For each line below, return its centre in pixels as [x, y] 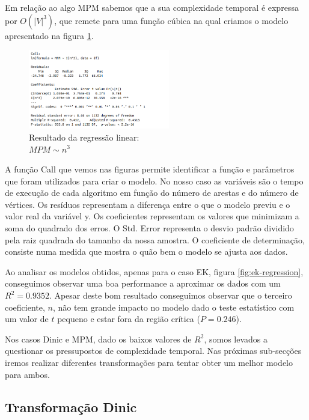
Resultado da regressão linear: [84, 137]
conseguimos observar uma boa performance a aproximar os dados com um [143, 283]
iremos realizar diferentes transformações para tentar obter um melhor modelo [149, 363]
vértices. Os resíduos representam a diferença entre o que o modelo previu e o [148, 204]
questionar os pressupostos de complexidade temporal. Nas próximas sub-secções [153, 351]
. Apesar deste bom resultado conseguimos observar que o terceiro [170, 295]
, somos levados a [236, 339]
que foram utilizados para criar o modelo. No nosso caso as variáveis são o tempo [154, 181]
